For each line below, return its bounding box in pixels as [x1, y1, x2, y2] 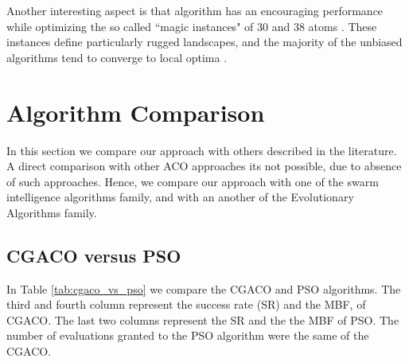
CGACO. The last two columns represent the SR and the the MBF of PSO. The [6, 311, 399, 328]
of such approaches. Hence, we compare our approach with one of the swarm [6, 173, 379, 189]
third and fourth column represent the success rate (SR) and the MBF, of [6, 296, 366, 313]
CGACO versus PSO [6, 243, 181, 267]
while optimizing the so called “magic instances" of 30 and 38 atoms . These [6, 18, 377, 34]
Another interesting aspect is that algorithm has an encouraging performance [6, 2, 384, 18]
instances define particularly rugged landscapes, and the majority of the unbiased [6, 33, 403, 50]
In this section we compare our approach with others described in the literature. [6, 142, 397, 158]
